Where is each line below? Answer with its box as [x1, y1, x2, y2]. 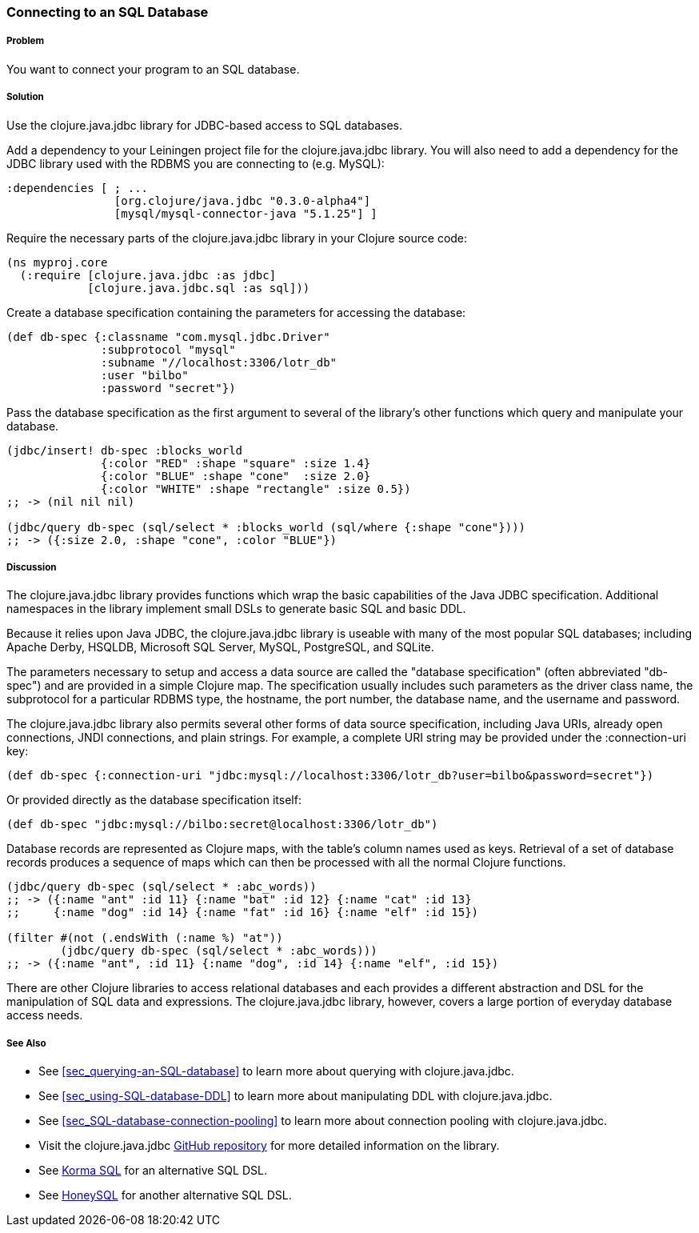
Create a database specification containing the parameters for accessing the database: [6, 305, 466, 319]
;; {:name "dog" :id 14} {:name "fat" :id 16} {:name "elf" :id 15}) [6, 906, 479, 919]
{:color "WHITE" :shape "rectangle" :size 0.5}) [101, 482, 411, 495]
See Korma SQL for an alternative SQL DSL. [38, 1163, 267, 1178]
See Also [6, 1037, 46, 1049]
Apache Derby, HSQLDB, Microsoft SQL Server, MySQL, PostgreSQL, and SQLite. [6, 640, 434, 655]
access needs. [6, 1008, 83, 1023]
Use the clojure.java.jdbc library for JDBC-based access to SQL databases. [6, 118, 403, 132]
